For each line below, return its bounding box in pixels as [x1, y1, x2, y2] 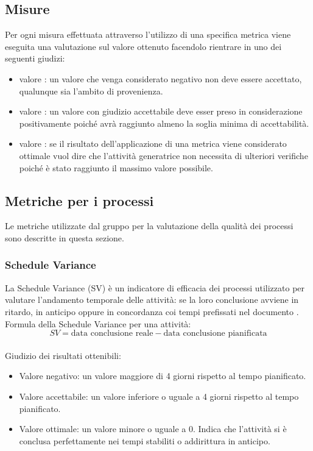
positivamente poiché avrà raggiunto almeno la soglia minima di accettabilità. [19, 116, 309, 129]
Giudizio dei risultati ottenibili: [5, 349, 121, 361]
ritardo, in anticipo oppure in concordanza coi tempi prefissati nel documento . [5, 305, 299, 318]
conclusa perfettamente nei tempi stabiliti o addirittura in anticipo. [19, 434, 270, 447]
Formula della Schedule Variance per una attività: [5, 317, 191, 330]
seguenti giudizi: [5, 52, 65, 65]
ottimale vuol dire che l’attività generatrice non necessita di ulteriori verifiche [19, 149, 308, 162]
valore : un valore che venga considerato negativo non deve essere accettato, [19, 72, 302, 85]
